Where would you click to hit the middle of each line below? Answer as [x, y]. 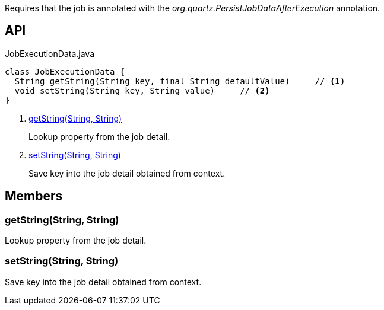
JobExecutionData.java [50, 53]
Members [34, 196]
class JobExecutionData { [65, 71]
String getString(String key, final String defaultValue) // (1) [180, 81]
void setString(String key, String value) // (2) [142, 90]
